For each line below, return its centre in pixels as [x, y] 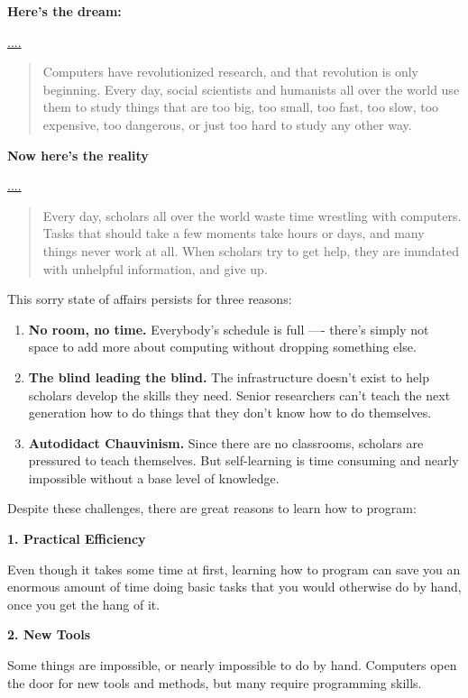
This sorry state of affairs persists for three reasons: [150, 299]
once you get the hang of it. [84, 604]
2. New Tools [49, 634]
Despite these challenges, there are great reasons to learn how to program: [212, 508]
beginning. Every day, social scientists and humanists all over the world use [251, 89]
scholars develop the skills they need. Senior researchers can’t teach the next [239, 395]
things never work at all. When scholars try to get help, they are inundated [251, 250]
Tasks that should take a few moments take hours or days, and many [234, 233]
